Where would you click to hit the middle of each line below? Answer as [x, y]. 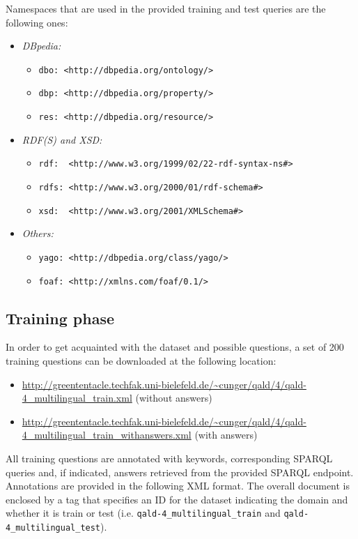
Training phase [60, 318]
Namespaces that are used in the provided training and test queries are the [166, 8]
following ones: [37, 22]
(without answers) [174, 398]
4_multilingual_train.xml [77, 398]
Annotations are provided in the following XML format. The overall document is [178, 486]
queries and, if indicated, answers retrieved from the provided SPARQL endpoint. [180, 472]
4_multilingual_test [53, 528]
